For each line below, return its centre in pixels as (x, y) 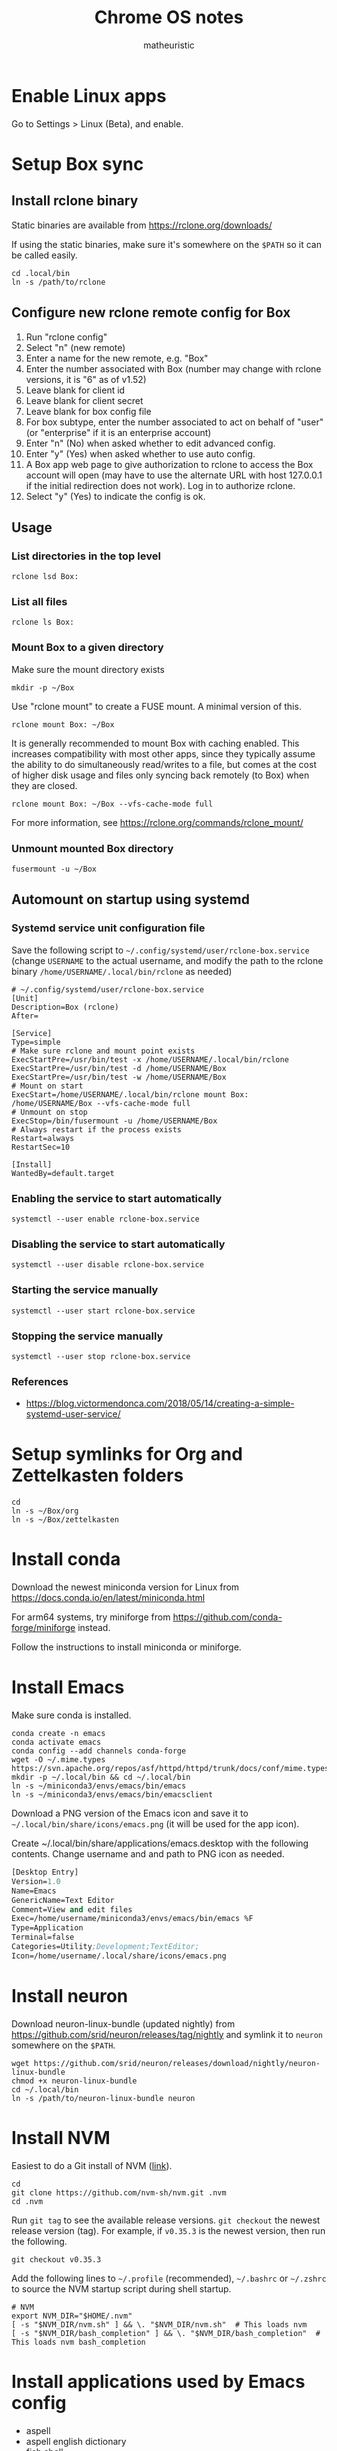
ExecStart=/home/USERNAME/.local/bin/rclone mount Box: (130, 1094)
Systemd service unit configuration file (108, 928)
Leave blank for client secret (84, 400)
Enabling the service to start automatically (117, 1198)
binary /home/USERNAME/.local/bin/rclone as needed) (122, 971)
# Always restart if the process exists (97, 1129)
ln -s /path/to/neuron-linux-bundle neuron (103, 2098)
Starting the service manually (85, 1290)
